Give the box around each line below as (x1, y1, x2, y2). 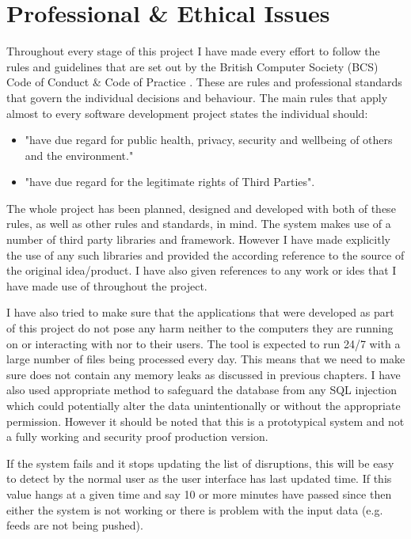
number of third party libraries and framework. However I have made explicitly (6, 231, 390, 248)
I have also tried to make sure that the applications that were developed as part (6, 304, 394, 321)
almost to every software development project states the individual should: (6, 104, 368, 121)
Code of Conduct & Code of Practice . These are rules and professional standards (6, 74, 402, 90)
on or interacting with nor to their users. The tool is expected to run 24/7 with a (6, 335, 401, 351)
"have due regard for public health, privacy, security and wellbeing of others (25, 131, 393, 148)
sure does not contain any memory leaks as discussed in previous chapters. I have (6, 366, 401, 382)
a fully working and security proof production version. (6, 428, 268, 445)
